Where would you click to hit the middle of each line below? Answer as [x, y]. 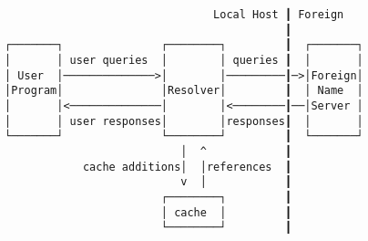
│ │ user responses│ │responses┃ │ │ [184, 121]
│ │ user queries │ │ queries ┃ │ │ [184, 60]
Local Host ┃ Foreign [279, 15]
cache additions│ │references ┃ [187, 167]
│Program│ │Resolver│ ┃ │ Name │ [184, 91]
